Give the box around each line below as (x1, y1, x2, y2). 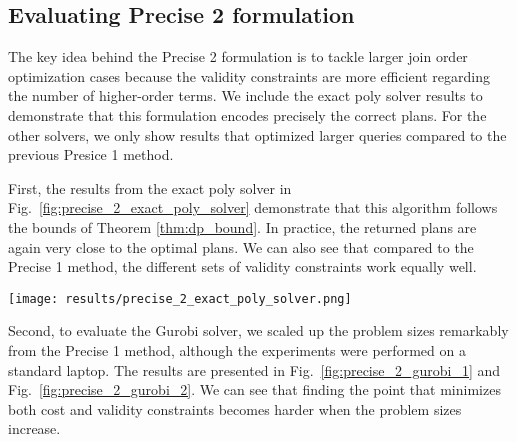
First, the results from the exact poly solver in (8, 177, 292, 198)
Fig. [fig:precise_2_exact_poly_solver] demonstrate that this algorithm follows (8, 197, 498, 218)
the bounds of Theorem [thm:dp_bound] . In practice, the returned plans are (8, 216, 477, 237)
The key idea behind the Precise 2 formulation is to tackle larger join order (8, 46, 468, 67)
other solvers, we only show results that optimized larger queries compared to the (8, 124, 507, 145)
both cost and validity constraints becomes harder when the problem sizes (8, 398, 462, 419)
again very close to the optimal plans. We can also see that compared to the (8, 236, 474, 257)
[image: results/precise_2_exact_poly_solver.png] (8, 291, 352, 306)
